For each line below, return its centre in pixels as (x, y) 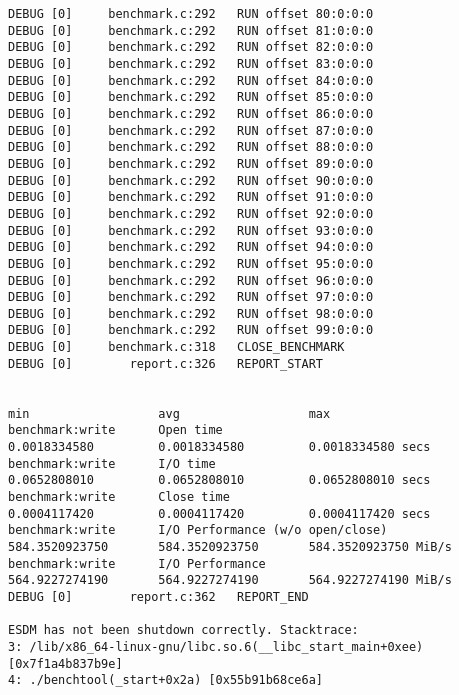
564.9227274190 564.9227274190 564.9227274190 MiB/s (230, 580)
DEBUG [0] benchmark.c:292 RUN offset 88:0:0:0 (191, 147)
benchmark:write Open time (115, 430)
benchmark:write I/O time (112, 463)
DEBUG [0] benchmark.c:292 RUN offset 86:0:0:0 (191, 113)
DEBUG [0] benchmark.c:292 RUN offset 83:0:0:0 (191, 63)
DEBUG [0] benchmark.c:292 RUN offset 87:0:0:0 (191, 130)
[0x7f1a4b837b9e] (65, 663)
